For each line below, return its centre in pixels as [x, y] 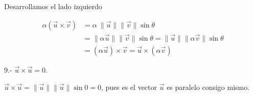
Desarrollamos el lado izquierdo [53, 6]
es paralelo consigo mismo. [208, 87]
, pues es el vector [129, 87]
